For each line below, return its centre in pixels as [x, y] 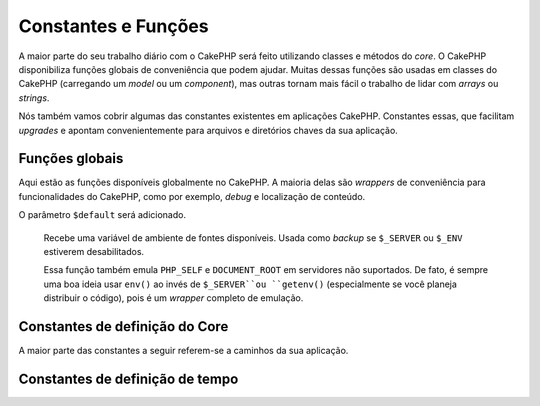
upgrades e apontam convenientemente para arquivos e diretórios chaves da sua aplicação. [208, 130]
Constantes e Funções [113, 26]
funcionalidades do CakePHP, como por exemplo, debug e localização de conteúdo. [192, 196]
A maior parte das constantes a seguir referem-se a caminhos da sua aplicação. [183, 351]
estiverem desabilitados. [94, 251]
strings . [34, 97]
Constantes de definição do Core [123, 326]
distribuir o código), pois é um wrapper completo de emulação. [173, 298]
